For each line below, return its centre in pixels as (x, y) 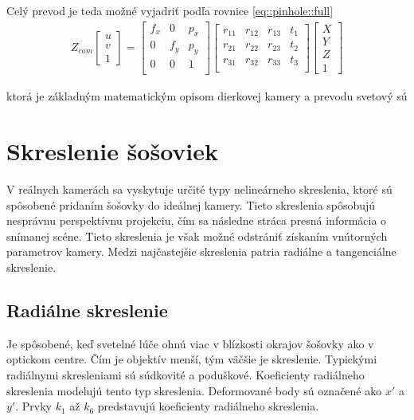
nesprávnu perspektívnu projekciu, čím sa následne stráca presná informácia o (197, 220)
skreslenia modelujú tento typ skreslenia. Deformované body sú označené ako (194, 390)
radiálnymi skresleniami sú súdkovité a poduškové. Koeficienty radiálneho (186, 375)
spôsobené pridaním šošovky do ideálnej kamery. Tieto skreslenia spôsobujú (191, 204)
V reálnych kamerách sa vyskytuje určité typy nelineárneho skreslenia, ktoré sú (199, 189)
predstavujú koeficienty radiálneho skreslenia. (208, 406)
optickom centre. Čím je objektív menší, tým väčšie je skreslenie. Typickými (192, 359)
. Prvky (33, 406)
